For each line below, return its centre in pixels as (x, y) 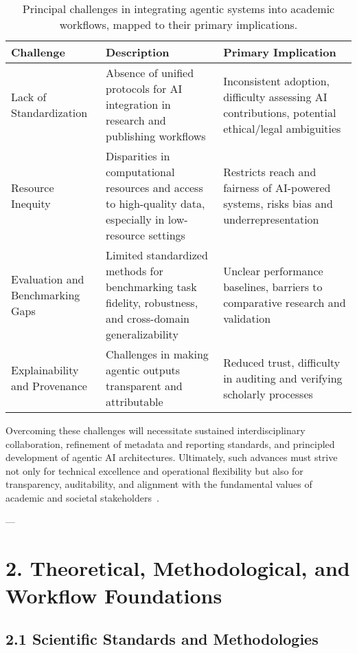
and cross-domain (148, 318)
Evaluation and (48, 279)
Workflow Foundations (114, 595)
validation (247, 318)
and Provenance (49, 386)
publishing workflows (156, 136)
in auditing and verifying (283, 378)
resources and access (154, 188)
